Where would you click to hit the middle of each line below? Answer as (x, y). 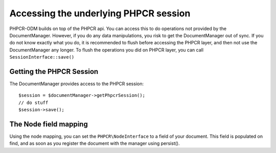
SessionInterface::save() (42, 57)
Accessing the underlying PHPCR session (100, 13)
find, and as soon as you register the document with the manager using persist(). (95, 143)
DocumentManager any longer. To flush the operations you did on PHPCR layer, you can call (107, 50)
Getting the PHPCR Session (54, 71)
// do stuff (33, 103)
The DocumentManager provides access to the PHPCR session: (77, 84)
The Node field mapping (49, 124)
